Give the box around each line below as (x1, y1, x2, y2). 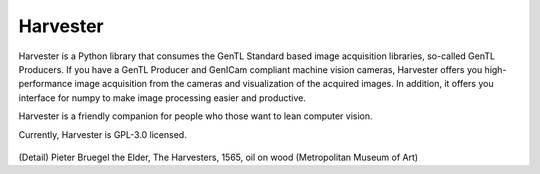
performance (18, 78, 73, 90)
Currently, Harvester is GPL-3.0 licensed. (18, 128, 187, 140)
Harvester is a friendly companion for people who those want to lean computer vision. (18, 110, 374, 122)
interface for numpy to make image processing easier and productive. (18, 91, 307, 104)
